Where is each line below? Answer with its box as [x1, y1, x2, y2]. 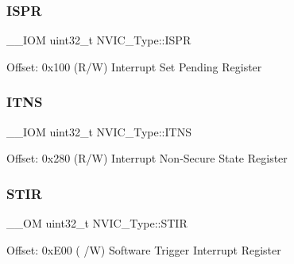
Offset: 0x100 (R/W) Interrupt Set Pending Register [6, 58, 262, 75]
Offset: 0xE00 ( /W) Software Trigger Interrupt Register [6, 241, 281, 258]
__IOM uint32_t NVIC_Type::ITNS [6, 123, 191, 140]
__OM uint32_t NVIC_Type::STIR [6, 215, 188, 231]
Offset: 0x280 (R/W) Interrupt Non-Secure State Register [6, 150, 288, 166]
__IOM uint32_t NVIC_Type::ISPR [6, 32, 191, 48]
